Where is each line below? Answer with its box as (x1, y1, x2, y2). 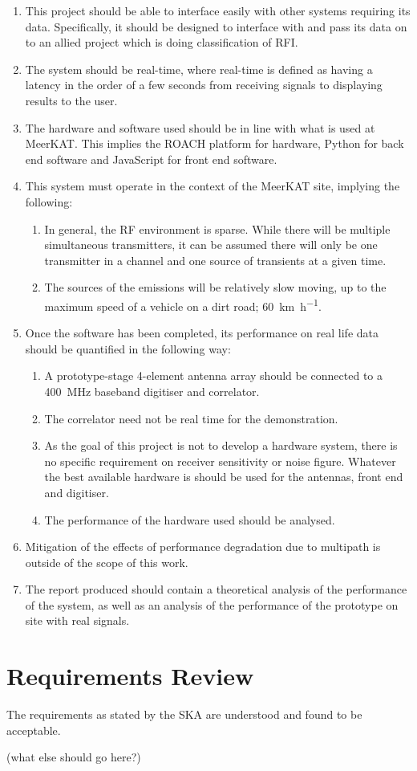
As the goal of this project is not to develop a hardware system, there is (44, 437, 398, 454)
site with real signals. (25, 612, 130, 629)
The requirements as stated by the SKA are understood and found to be (6, 706, 362, 723)
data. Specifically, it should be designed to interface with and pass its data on (25, 18, 407, 35)
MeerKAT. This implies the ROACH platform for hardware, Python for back (25, 135, 404, 152)
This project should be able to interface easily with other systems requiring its (25, 2, 411, 18)
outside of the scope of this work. (25, 553, 188, 570)
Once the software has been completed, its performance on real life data (25, 324, 379, 341)
